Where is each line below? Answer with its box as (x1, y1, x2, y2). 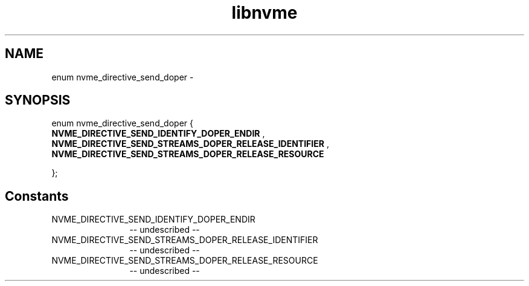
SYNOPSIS (5, 93, 71, 108)
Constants (5, 188, 69, 204)
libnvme (231, 2, 298, 23)
